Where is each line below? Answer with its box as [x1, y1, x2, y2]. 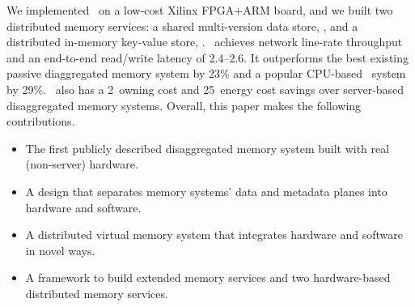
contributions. [6, 113, 75, 130]
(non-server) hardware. [25, 156, 138, 173]
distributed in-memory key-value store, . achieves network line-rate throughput [6, 33, 403, 50]
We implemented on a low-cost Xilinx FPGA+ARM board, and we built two [6, 2, 393, 18]
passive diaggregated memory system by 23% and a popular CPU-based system [6, 65, 406, 82]
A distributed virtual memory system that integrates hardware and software [25, 226, 403, 243]
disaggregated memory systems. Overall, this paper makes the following [6, 96, 362, 113]
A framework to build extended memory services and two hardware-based [25, 269, 391, 286]
